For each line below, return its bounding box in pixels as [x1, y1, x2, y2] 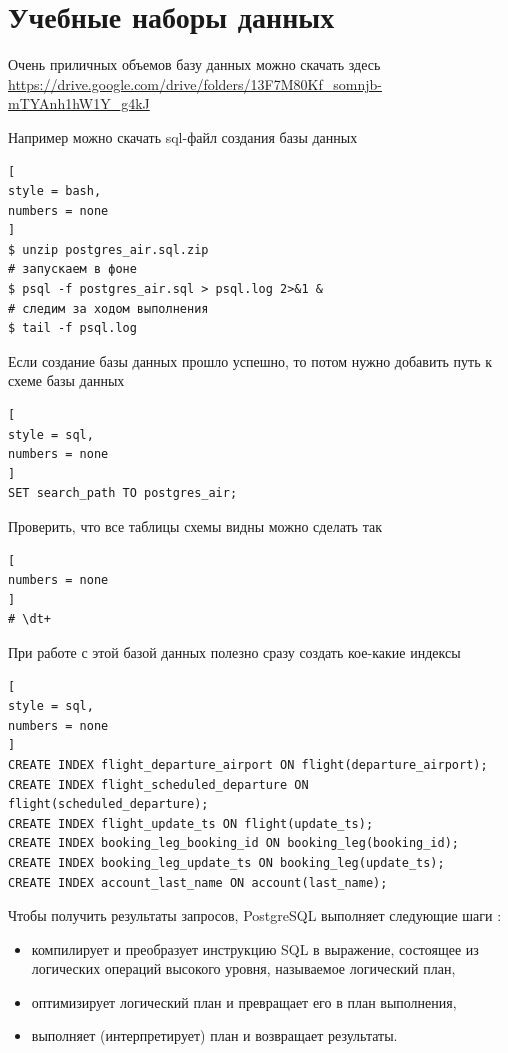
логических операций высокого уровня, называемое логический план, [31, 958, 456, 979]
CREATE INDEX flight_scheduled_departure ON [8, 777, 309, 792]
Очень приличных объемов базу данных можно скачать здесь [8, 54, 381, 75]
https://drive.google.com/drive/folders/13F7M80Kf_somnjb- [8, 73, 382, 94]
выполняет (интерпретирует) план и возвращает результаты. [31, 1025, 398, 1046]
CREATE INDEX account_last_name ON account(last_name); [8, 875, 388, 890]
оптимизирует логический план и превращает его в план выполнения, [31, 991, 457, 1012]
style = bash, [8, 184, 102, 199]
